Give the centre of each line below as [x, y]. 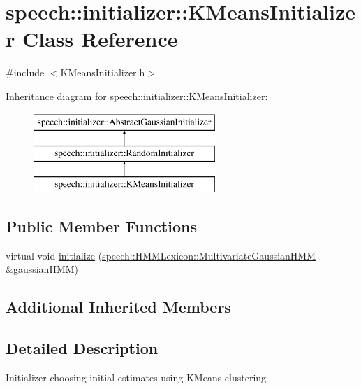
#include [25, 72]
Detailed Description [82, 348]
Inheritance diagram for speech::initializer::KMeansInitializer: [137, 96]
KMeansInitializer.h [103, 72]
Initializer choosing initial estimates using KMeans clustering [136, 377]
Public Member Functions [101, 226]
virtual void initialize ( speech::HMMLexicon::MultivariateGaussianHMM [161, 255]
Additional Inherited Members [118, 307]
